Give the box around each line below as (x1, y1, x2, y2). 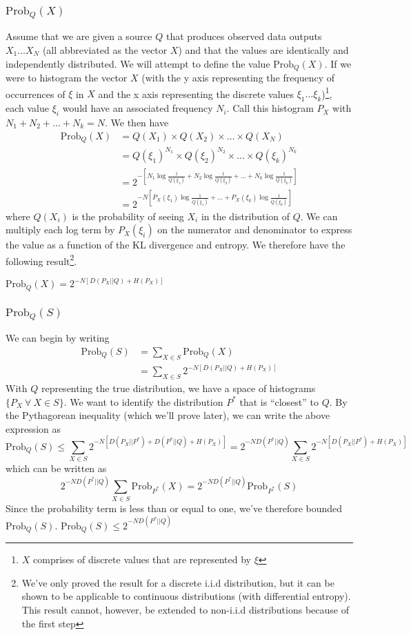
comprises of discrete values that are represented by (33, 552, 251, 567)
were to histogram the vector (6, 70, 128, 85)
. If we (324, 56, 352, 70)
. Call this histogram (226, 101, 314, 115)
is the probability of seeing (72, 208, 184, 223)
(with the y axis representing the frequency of (141, 70, 335, 85)
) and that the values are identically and (178, 43, 349, 57)
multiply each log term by (6, 222, 115, 237)
